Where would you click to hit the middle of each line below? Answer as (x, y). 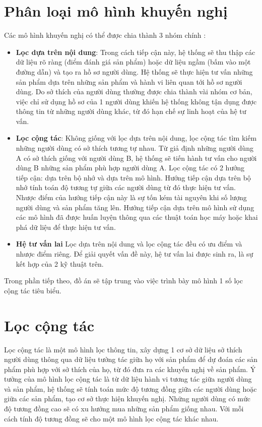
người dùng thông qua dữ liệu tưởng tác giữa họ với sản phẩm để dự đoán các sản (131, 359)
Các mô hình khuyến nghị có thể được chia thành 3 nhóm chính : (105, 35)
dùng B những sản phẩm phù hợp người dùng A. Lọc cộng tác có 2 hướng (130, 168)
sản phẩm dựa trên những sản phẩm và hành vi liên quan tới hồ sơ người (129, 81)
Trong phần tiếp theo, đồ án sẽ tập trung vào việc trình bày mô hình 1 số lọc (123, 281)
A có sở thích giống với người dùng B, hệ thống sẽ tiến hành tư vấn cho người (136, 158)
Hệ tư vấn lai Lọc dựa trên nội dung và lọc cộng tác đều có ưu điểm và (129, 244)
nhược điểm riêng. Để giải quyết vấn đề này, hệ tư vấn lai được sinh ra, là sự (135, 254)
